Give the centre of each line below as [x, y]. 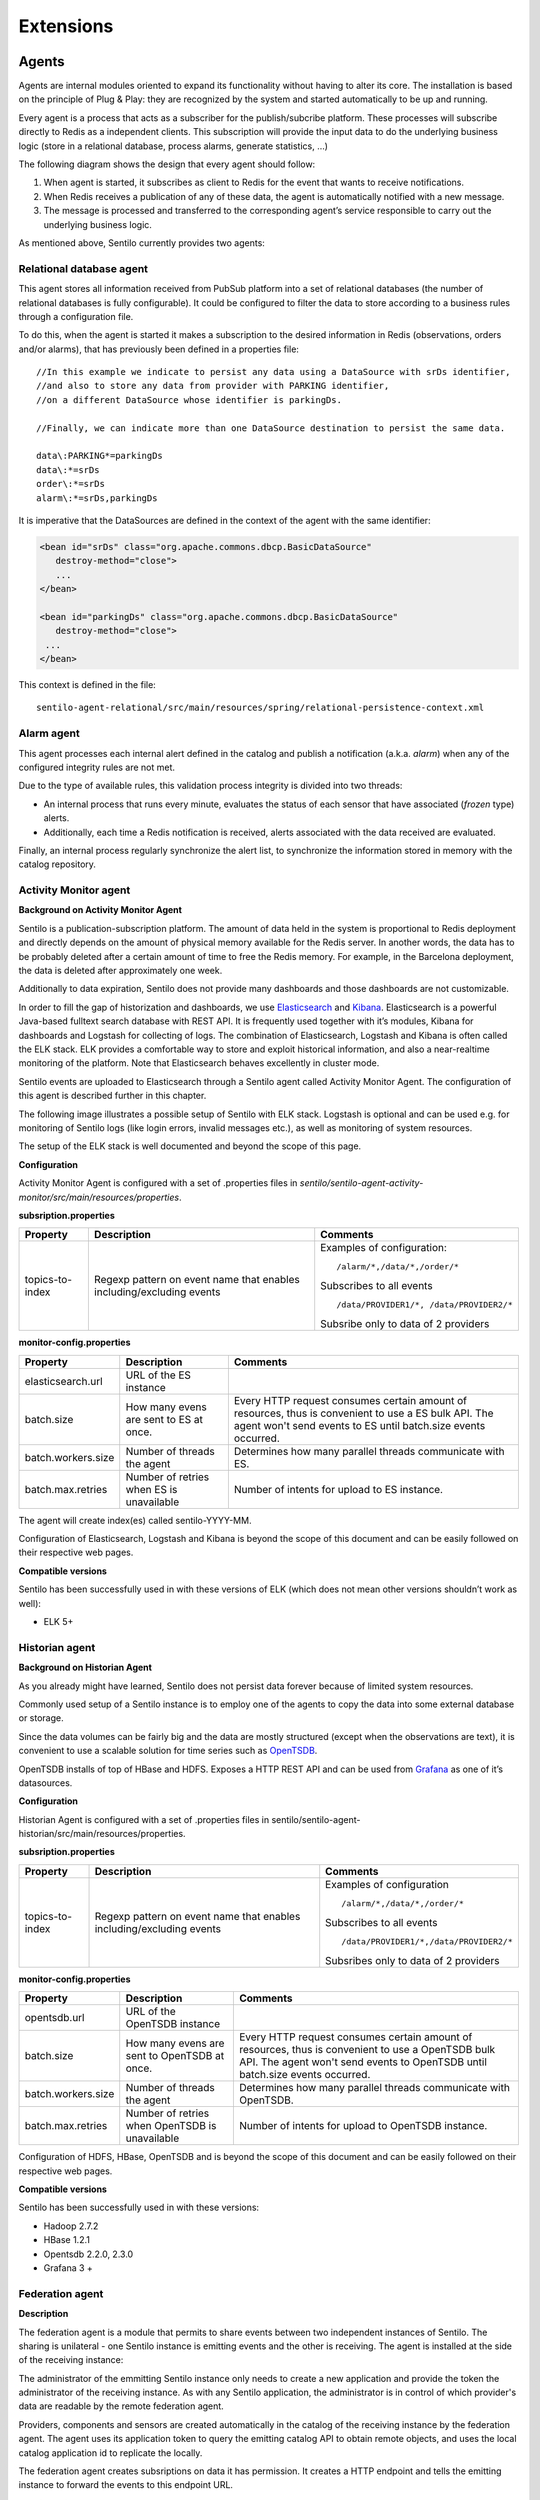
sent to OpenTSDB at [175, 2056]
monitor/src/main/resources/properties [99, 1197]
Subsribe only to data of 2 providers [405, 1324]
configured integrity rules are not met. [96, 767]
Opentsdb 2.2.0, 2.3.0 [88, 2254]
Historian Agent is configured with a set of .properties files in [144, 1819]
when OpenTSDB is [171, 2126]
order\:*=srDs [70, 484]
